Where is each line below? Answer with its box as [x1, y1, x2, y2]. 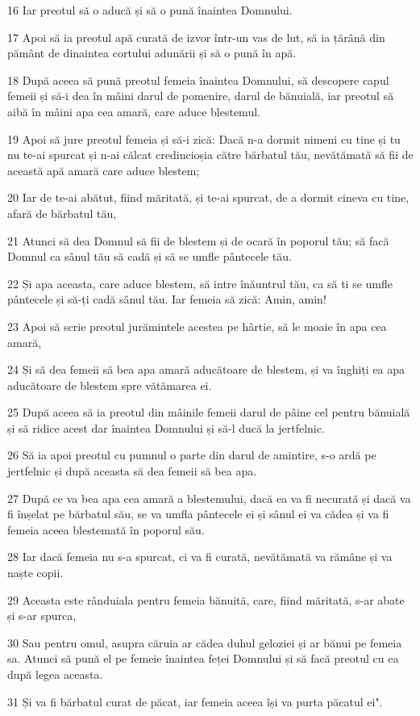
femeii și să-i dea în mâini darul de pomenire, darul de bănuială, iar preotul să [7, 87, 394, 104]
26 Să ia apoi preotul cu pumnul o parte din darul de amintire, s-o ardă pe [7, 446, 376, 463]
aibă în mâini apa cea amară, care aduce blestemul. [7, 103, 260, 119]
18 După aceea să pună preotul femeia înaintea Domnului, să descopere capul [7, 71, 389, 88]
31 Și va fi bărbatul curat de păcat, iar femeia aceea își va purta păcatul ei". [7, 693, 383, 710]
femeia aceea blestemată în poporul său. [7, 521, 205, 538]
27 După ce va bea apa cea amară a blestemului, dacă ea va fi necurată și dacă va [7, 489, 411, 506]
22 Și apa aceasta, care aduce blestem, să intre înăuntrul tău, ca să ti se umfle [7, 274, 393, 291]
